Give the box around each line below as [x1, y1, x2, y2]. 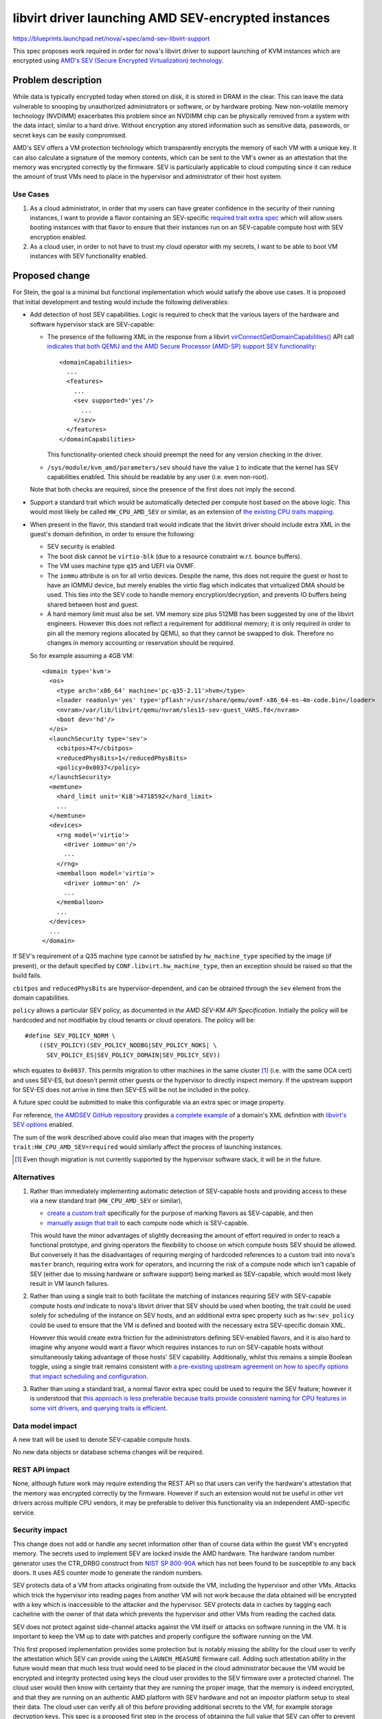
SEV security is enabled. [47, 543, 117, 551]
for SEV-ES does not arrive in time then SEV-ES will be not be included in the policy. [12, 1086, 250, 1094]
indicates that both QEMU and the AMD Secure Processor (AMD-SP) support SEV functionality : [47, 342, 317, 351]
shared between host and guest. [47, 600, 139, 609]
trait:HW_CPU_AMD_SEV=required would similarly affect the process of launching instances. [12, 1143, 283, 1151]
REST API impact [12, 1465, 70, 1475]
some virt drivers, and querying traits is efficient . [30, 1403, 168, 1412]
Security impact [12, 1525, 68, 1535]
